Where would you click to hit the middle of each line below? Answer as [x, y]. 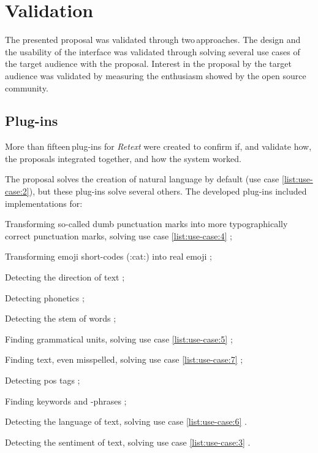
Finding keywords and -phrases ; [66, 401]
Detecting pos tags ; [43, 380]
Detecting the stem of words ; [61, 318]
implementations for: [44, 203]
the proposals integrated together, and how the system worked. [123, 158]
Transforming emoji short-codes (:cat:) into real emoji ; [108, 256]
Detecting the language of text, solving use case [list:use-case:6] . [126, 421]
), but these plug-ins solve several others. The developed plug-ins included [168, 191]
